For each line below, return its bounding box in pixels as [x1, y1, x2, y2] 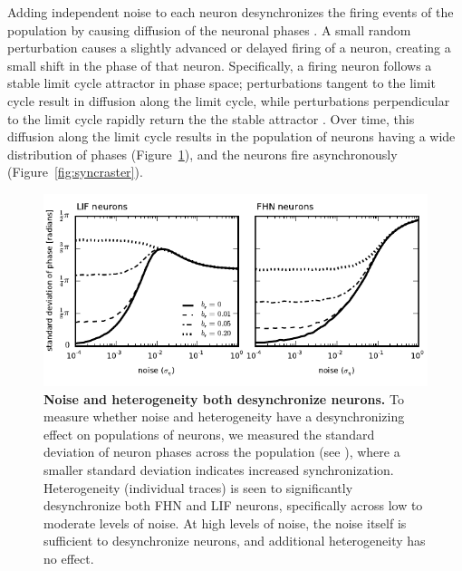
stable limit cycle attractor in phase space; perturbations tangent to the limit [7, 73, 436, 92]
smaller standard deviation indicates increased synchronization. [43, 460, 394, 479]
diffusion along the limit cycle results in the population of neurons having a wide [7, 127, 456, 146]
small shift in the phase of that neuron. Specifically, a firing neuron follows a [7, 55, 432, 74]
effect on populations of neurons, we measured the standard [43, 424, 375, 443]
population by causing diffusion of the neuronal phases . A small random [7, 20, 411, 39]
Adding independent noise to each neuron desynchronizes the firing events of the [7, 3, 454, 21]
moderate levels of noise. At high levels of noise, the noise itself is [43, 513, 407, 532]
